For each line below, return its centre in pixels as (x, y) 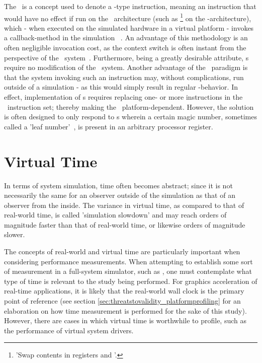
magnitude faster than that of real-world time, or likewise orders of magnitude (125, 224)
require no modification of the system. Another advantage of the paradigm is (126, 67)
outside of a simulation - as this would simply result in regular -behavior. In (121, 87)
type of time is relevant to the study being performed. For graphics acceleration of (131, 281)
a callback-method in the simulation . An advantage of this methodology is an (126, 38)
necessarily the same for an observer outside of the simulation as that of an (120, 195)
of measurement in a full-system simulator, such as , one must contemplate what (128, 271)
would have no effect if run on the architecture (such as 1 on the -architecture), (128, 17)
